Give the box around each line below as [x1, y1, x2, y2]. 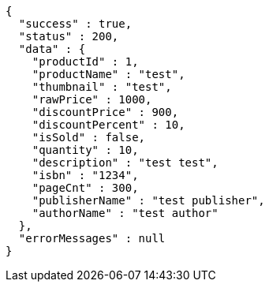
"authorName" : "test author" [32, 207, 219, 219]
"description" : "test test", [32, 156, 219, 169]
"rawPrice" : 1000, [32, 93, 152, 106]
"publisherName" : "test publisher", [32, 194, 265, 207]
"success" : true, [18, 17, 133, 30]
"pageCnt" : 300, [32, 181, 139, 194]
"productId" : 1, [32, 55, 139, 68]
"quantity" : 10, [32, 144, 139, 156]
